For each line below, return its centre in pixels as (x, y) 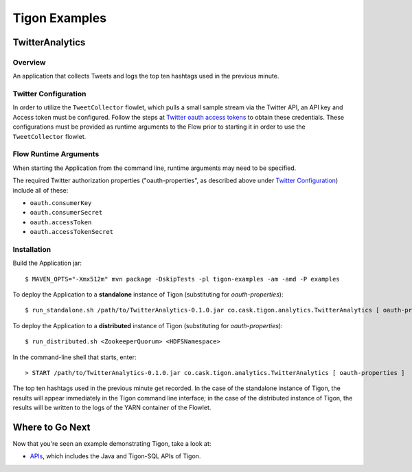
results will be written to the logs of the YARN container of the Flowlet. (112, 408)
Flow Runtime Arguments (56, 154)
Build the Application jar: (47, 263)
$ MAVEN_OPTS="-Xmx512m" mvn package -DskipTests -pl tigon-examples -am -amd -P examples (182, 279)
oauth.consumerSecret (66, 213)
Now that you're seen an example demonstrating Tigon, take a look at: (112, 444)
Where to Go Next (51, 427)
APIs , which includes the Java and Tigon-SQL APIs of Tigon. (115, 456)
